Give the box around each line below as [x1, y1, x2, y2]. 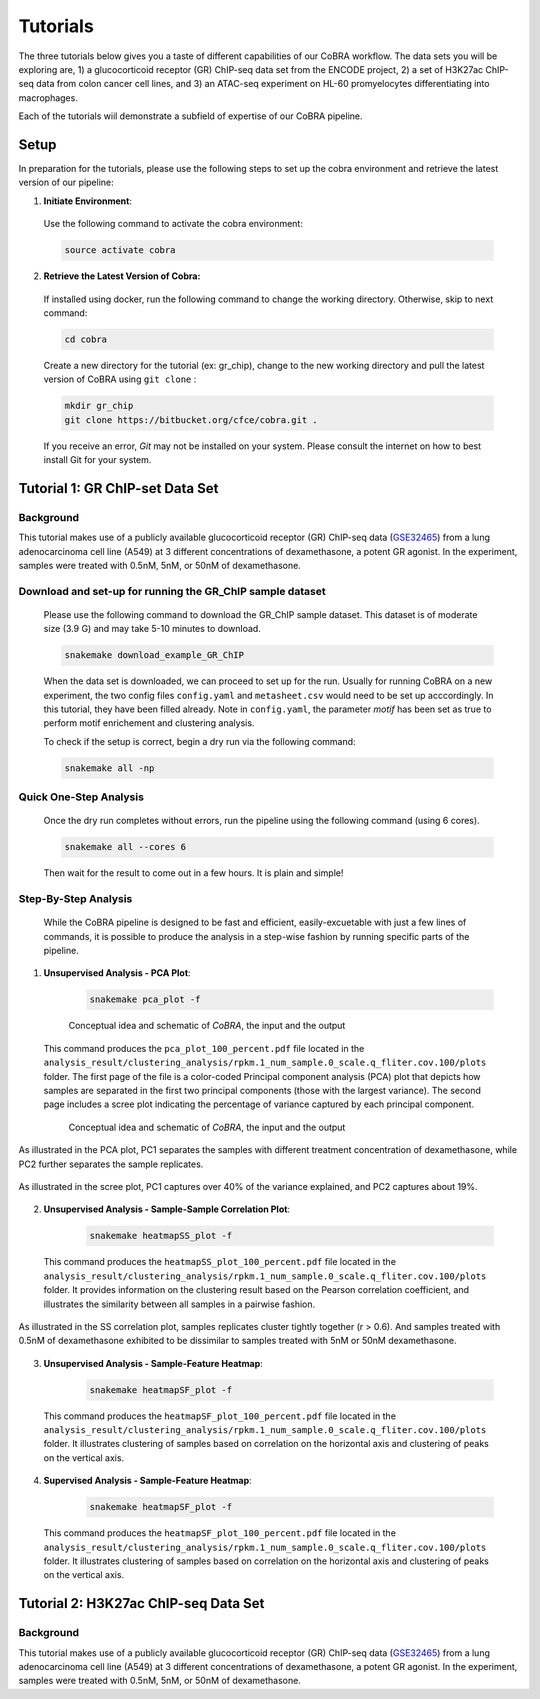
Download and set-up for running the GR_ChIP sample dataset [18, 584, 326, 598]
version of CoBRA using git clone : [43, 373, 197, 385]
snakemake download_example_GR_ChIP [64, 650, 245, 661]
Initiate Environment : [43, 195, 132, 207]
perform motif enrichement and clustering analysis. [43, 717, 255, 729]
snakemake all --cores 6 [64, 841, 187, 853]
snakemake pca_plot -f [89, 994, 201, 1005]
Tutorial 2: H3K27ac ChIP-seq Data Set [18, 1595, 265, 1612]
